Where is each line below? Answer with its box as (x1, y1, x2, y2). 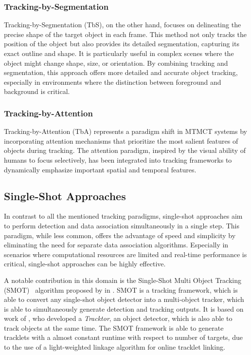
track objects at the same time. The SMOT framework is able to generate (4, 322, 224, 333)
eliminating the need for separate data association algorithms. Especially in (4, 240, 229, 250)
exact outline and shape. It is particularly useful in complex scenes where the (4, 48, 234, 58)
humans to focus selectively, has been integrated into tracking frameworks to (4, 154, 232, 165)
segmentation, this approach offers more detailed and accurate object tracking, (4, 67, 238, 77)
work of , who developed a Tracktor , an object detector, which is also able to (4, 313, 233, 323)
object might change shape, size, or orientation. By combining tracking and (4, 57, 228, 68)
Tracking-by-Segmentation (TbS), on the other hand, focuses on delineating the (4, 19, 241, 30)
